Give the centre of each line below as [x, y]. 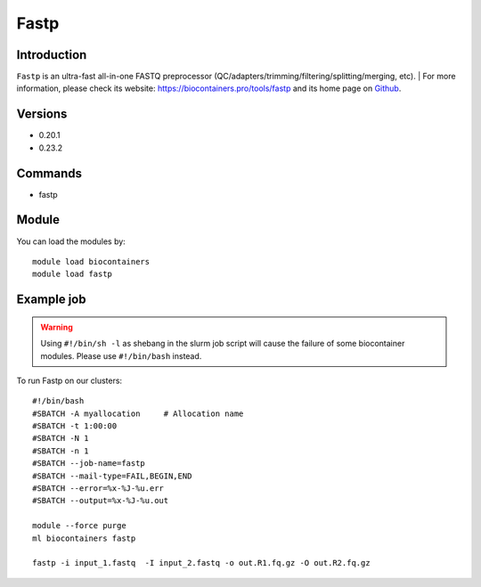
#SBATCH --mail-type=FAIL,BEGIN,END [112, 476]
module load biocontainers [91, 261]
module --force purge [79, 526]
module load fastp [73, 274]
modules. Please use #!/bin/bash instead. [121, 355]
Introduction [52, 55]
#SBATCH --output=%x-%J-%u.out [101, 501]
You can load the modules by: [71, 241]
